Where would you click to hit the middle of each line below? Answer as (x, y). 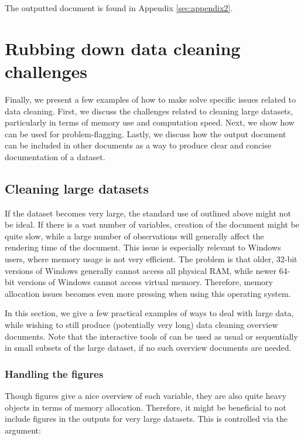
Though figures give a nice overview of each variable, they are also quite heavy (146, 396)
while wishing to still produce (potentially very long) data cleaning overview (141, 325)
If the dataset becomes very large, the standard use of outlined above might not (148, 213)
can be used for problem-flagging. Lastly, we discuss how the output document (146, 133)
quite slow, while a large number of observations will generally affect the (134, 236)
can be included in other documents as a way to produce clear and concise (138, 145)
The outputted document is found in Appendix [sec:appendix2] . (119, 8)
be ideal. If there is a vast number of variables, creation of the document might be (152, 224)
